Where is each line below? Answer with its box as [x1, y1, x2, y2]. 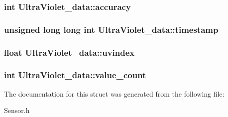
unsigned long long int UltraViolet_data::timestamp [4, 23, 219, 35]
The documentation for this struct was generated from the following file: [4, 88, 225, 99]
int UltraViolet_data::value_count [4, 69, 146, 81]
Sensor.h [4, 105, 30, 116]
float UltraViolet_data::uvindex [4, 46, 135, 58]
